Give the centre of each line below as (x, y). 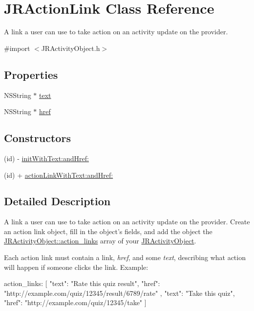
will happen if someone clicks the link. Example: (76, 267)
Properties (31, 74)
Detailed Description (57, 201)
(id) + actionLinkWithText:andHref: (59, 175)
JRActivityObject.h (71, 48)
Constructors (37, 138)
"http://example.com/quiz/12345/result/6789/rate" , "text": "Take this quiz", (119, 293)
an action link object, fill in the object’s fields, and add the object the (108, 231)
